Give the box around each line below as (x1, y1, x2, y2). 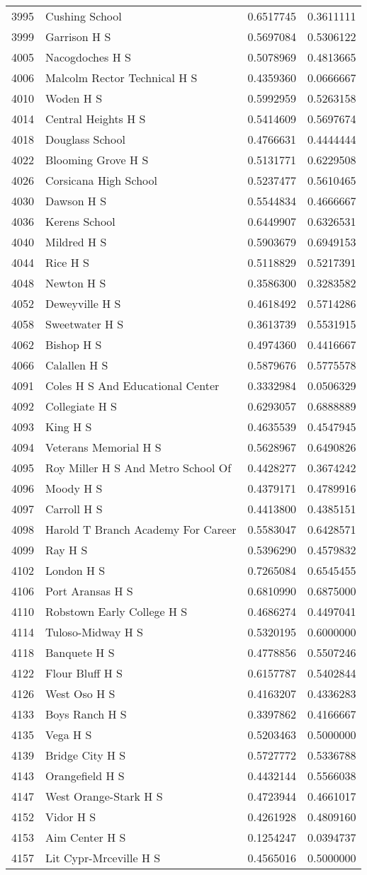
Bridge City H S (45, 747, 126, 763)
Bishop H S (45, 336, 102, 353)
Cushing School (45, 8, 122, 24)
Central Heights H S (45, 110, 146, 127)
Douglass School (45, 131, 125, 147)
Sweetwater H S (45, 316, 124, 332)
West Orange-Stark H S (45, 788, 163, 804)
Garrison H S (45, 28, 111, 45)
